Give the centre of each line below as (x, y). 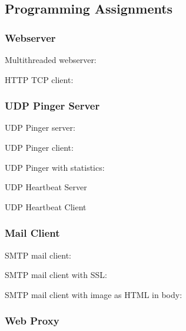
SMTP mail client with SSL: (56, 275)
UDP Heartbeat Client (46, 206)
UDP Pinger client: (39, 147)
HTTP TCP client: (39, 79)
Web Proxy (32, 321)
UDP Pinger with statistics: (55, 167)
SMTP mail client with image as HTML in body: (94, 294)
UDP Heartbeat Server (46, 187)
